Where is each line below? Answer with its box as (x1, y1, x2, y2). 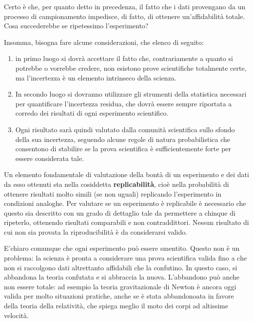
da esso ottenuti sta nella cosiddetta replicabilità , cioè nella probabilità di (4, 179, 229, 189)
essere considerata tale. (15, 153, 84, 163)
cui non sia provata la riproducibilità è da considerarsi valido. (4, 226, 188, 237)
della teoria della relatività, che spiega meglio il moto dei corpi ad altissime (4, 301, 228, 311)
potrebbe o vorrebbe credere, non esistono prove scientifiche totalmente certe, (15, 62, 247, 73)
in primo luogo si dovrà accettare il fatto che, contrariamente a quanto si (15, 53, 233, 63)
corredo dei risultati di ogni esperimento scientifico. (15, 108, 169, 118)
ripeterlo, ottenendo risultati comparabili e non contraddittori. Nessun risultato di (4, 217, 249, 227)
